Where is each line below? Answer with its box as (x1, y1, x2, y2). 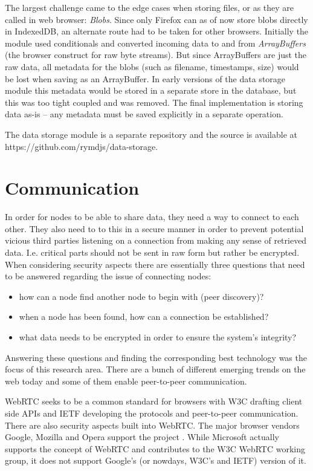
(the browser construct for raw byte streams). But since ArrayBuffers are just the (5, 48, 307, 61)
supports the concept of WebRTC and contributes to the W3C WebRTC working (5, 442, 305, 455)
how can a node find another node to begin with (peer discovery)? (19, 290, 264, 302)
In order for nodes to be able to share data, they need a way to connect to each (5, 210, 299, 223)
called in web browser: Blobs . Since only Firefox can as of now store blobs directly (5, 13, 308, 25)
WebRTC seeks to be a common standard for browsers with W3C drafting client (5, 395, 303, 408)
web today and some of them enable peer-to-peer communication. (5, 374, 247, 387)
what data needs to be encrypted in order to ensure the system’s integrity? (19, 331, 297, 343)
